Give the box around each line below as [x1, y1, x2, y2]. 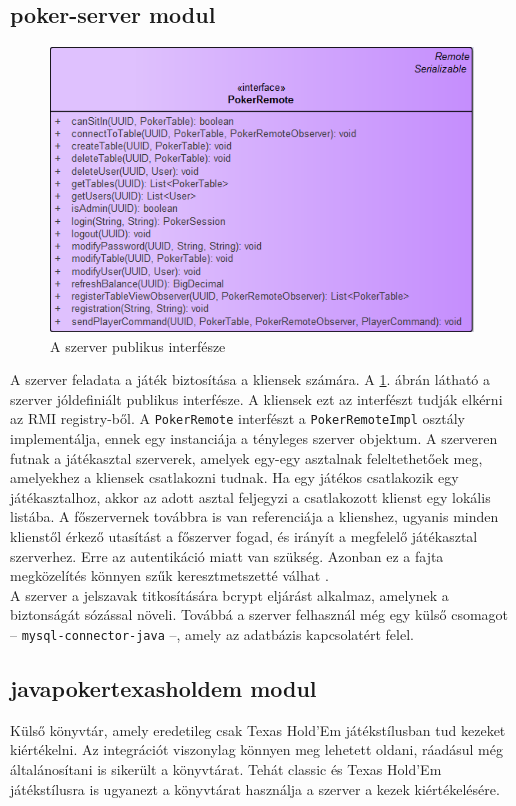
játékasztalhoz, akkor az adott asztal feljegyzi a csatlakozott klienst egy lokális [10, 486, 491, 507]
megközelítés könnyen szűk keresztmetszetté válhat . [10, 565, 329, 586]
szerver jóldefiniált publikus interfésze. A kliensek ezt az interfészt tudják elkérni [10, 388, 503, 409]
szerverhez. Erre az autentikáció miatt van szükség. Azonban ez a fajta [10, 545, 444, 566]
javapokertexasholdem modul [10, 672, 317, 703]
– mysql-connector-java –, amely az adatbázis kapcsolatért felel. [10, 623, 414, 644]
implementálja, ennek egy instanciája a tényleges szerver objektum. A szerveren [10, 427, 498, 448]
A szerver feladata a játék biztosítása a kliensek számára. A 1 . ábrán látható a [10, 369, 491, 390]
